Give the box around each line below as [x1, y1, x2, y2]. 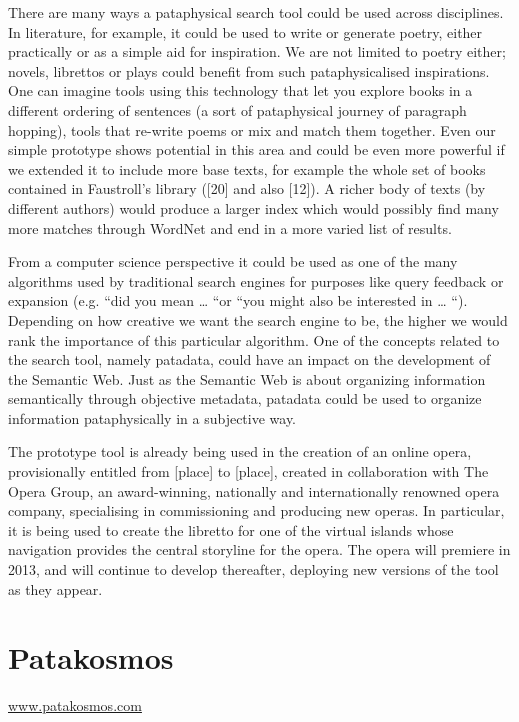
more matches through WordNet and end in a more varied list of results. [8, 217, 452, 238]
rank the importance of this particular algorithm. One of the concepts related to [8, 329, 500, 350]
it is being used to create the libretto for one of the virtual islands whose [8, 519, 454, 540]
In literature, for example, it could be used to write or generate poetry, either [8, 21, 483, 42]
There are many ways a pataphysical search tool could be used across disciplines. [8, 2, 504, 22]
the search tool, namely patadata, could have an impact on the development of [8, 349, 491, 370]
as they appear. [8, 578, 103, 599]
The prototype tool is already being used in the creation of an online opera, [8, 441, 472, 462]
